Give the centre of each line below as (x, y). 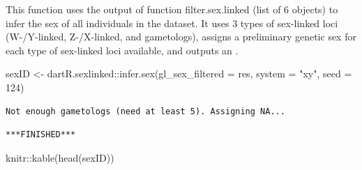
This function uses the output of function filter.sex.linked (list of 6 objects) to (172, 9)
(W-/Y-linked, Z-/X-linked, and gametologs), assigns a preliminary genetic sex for (181, 37)
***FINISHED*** (41, 135)
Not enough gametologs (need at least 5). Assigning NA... (145, 111)
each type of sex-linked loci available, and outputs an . (122, 50)
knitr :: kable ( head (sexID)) (60, 157)
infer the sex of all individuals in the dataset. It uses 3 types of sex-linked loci (172, 23)
